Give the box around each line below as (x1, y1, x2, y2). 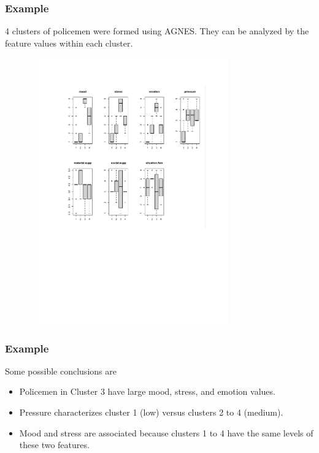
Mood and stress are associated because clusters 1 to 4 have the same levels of (19, 426, 313, 439)
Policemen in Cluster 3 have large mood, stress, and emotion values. (19, 385, 275, 398)
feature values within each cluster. (5, 36, 133, 49)
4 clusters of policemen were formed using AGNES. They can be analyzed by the (5, 25, 309, 37)
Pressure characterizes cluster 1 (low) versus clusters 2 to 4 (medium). (19, 406, 283, 419)
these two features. (19, 438, 90, 451)
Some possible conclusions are (5, 364, 117, 377)
